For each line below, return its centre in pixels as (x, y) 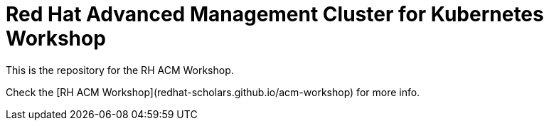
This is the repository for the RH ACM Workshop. (120, 70)
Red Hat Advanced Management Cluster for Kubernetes (275, 14)
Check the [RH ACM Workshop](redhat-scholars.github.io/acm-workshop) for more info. (213, 92)
